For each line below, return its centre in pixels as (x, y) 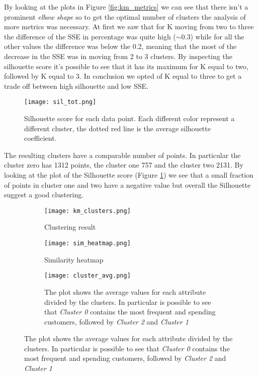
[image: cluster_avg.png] (88, 276)
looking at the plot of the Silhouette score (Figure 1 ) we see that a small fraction (129, 174)
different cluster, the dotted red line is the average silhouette (117, 128)
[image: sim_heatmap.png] (88, 243)
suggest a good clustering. (44, 195)
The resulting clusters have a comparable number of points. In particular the (122, 155)
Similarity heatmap (74, 259)
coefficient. (40, 138)
